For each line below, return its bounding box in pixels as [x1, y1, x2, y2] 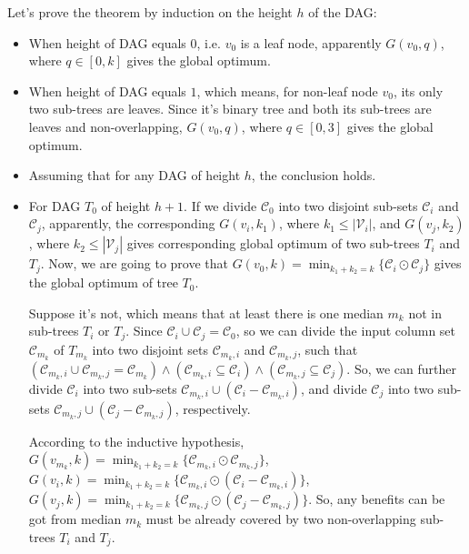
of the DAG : [308, 3, 377, 21]
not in [408, 303, 442, 322]
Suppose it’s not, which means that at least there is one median [28, 303, 384, 322]
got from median [28, 509, 122, 529]
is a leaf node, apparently [240, 33, 382, 52]
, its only [393, 81, 444, 100]
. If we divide [184, 196, 257, 215]
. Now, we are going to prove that [40, 254, 228, 273]
